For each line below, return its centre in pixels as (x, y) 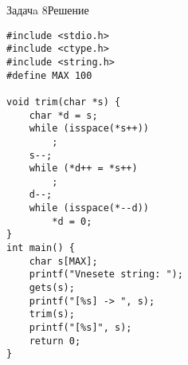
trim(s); (52, 314)
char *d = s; (63, 115)
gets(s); (52, 288)
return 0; (55, 341)
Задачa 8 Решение (48, 10)
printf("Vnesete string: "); (106, 275)
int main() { (41, 248)
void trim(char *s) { (64, 102)
